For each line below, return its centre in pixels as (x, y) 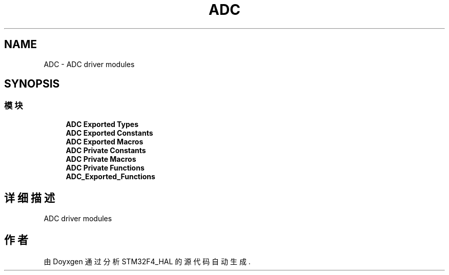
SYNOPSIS (32, 84)
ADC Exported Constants (109, 133)
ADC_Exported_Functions (110, 176)
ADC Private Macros (101, 159)
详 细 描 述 (29, 198)
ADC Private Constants (106, 150)
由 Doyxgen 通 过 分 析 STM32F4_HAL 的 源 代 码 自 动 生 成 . (147, 261)
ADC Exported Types (102, 124)
